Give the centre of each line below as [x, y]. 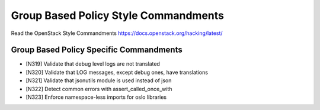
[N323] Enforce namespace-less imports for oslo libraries [96, 97]
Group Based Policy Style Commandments [118, 15]
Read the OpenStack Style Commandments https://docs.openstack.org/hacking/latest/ [117, 33]
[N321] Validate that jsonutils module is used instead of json [99, 80]
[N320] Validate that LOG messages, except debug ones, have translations [117, 72]
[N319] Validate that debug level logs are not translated [93, 64]
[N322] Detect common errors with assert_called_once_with [99, 89]
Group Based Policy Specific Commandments [97, 50]
